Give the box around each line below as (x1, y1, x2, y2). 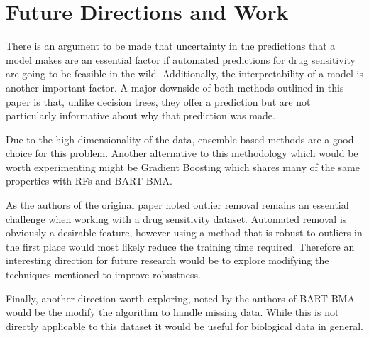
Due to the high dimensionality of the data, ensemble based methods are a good (6, 131, 354, 146)
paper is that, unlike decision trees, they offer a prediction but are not (6, 94, 311, 109)
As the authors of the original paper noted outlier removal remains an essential (6, 197, 349, 212)
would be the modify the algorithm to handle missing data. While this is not (6, 305, 339, 320)
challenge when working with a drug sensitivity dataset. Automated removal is (6, 211, 347, 226)
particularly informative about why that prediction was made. (6, 108, 275, 123)
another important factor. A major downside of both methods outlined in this (6, 80, 344, 94)
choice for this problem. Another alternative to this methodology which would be (6, 146, 358, 160)
